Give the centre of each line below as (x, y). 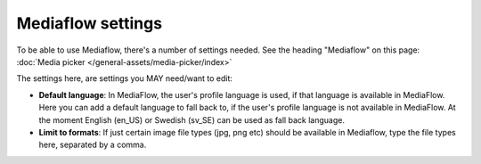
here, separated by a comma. (93, 145)
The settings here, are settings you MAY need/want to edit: (125, 78)
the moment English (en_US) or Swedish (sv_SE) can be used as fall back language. (192, 119)
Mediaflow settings (90, 23)
